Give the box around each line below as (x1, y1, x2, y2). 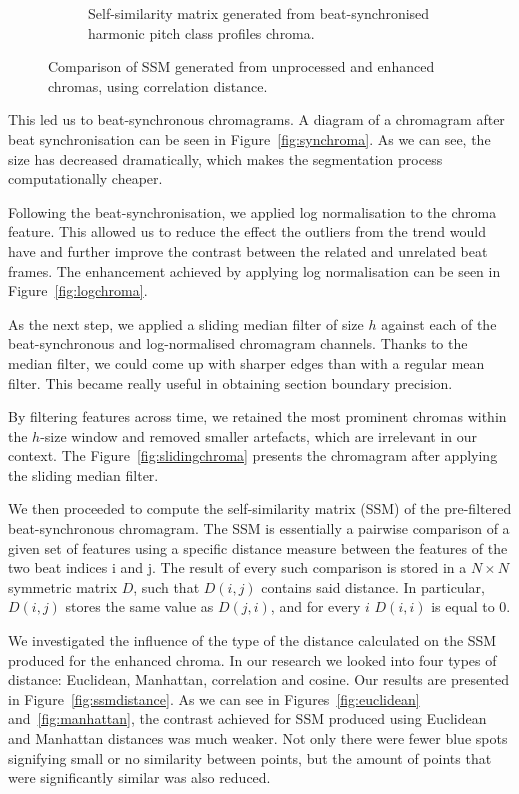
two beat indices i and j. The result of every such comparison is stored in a (8, 557, 467, 578)
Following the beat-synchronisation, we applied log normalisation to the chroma (8, 201, 497, 222)
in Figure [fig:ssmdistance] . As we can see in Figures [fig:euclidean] (8, 688, 420, 709)
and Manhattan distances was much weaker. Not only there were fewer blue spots (8, 728, 508, 748)
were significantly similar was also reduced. (8, 767, 271, 788)
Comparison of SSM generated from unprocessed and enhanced (48, 56, 435, 77)
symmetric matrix (8, 576, 118, 597)
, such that (133, 576, 200, 597)
